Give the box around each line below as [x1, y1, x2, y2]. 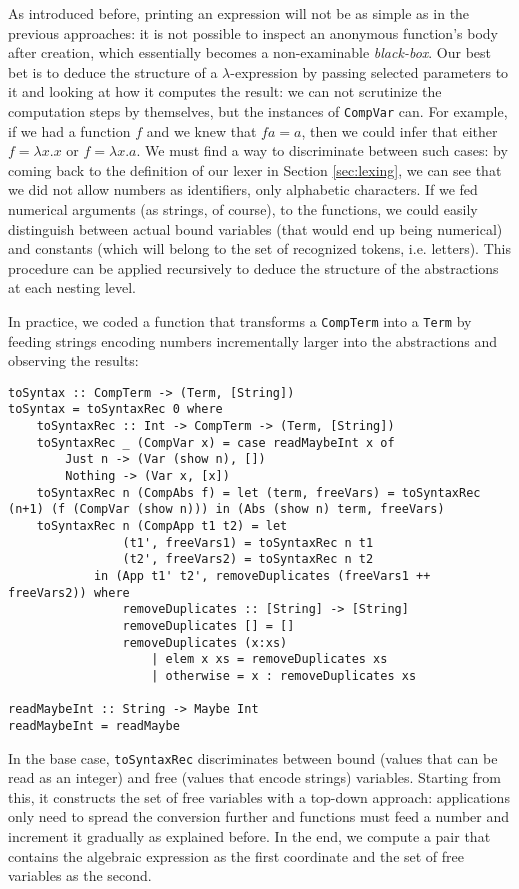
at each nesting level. [8, 277, 137, 298]
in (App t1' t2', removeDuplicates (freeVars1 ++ [93, 569, 431, 584]
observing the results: [8, 350, 139, 371]
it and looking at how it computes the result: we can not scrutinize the [8, 81, 442, 102]
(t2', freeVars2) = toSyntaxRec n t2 [122, 552, 374, 567]
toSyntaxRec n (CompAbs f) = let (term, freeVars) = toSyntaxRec [36, 485, 481, 500]
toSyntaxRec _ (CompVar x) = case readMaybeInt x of [36, 435, 395, 450]
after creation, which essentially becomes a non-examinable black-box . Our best [8, 42, 492, 63]
